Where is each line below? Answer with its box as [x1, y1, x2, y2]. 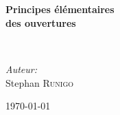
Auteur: [5, 61, 38, 76]
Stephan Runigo [5, 75, 74, 90]
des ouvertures [5, 15, 76, 30]
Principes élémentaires [5, 2, 115, 17]
